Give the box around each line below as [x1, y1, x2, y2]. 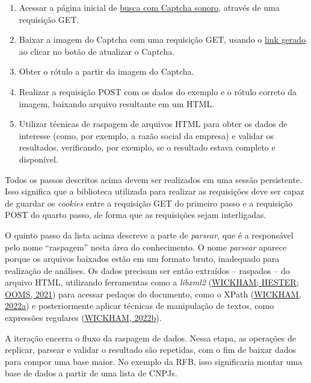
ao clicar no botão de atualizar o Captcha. [19, 45, 175, 57]
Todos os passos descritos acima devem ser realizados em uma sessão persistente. [5, 173, 303, 185]
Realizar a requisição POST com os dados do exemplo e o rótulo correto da [19, 85, 297, 98]
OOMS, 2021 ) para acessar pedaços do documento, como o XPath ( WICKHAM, [5, 287, 301, 300]
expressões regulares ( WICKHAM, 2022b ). [5, 311, 162, 324]
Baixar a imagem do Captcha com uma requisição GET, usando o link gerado [19, 33, 306, 46]
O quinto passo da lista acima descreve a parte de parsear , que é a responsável [5, 228, 294, 241]
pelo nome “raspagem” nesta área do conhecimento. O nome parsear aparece [5, 240, 287, 253]
